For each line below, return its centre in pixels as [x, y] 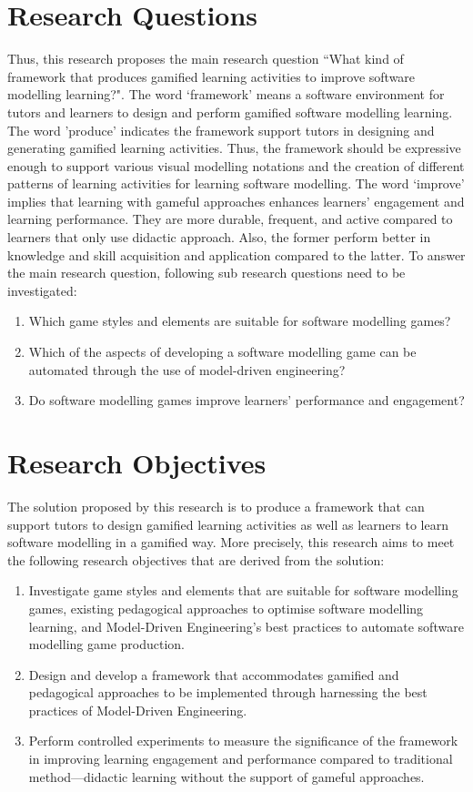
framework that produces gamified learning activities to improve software [211, 76]
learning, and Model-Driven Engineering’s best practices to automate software [246, 626]
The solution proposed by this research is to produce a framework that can [216, 506]
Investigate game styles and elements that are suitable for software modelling [243, 590]
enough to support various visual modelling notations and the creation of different [236, 165]
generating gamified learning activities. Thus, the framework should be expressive [234, 148]
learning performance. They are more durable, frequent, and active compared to [230, 219]
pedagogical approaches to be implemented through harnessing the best [228, 692]
